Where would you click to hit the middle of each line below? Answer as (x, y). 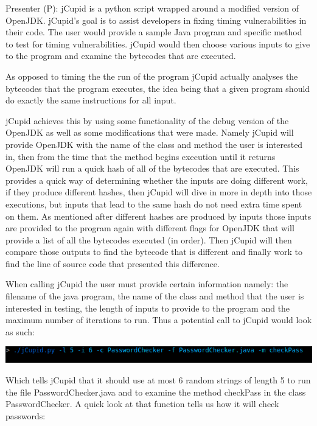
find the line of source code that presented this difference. (113, 263)
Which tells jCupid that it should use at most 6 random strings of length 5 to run (158, 380)
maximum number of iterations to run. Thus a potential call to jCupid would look (159, 320)
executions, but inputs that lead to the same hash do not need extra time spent (154, 204)
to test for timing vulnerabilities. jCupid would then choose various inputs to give (158, 44)
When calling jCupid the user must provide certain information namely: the (147, 284)
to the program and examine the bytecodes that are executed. (121, 56)
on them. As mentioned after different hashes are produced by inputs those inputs (158, 216)
